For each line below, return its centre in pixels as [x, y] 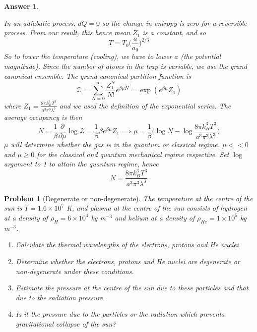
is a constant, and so [174, 32]
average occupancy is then [43, 117]
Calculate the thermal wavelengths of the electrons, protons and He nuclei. [128, 245]
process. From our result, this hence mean [67, 32]
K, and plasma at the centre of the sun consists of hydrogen [157, 208]
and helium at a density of [155, 217]
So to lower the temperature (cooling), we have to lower [88, 56]
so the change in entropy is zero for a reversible [175, 23]
